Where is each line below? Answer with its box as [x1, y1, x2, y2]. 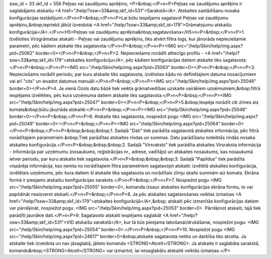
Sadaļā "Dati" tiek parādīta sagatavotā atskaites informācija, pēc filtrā [114, 127, 259, 134]
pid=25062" [9, 50, 35, 56]
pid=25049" [9, 120, 35, 126]
